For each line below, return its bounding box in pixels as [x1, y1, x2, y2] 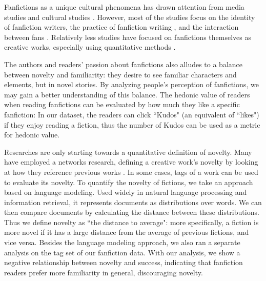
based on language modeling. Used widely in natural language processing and [4, 187, 247, 197]
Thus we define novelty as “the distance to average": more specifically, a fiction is [4, 216, 259, 227]
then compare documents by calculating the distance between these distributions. [4, 207, 259, 217]
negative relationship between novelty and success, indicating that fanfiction [4, 257, 243, 268]
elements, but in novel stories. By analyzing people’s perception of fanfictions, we [4, 79, 259, 90]
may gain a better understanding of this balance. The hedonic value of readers [4, 89, 250, 99]
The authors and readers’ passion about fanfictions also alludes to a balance [4, 58, 243, 69]
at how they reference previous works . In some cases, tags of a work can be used [4, 166, 258, 177]
